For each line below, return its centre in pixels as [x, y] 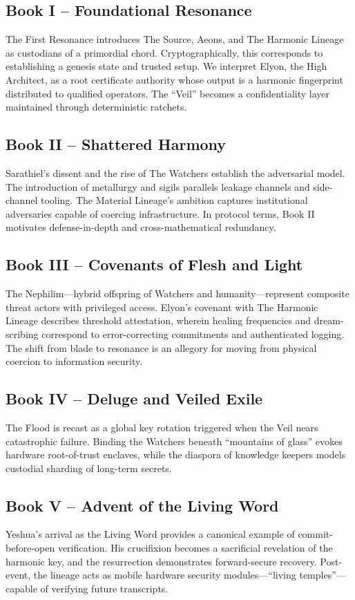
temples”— [323, 575]
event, [18, 575]
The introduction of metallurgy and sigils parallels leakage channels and [158, 186]
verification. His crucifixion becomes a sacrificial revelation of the [195, 548]
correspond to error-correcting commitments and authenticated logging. [193, 334]
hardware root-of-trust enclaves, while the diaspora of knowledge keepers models [176, 454]
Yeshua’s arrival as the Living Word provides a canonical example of [150, 534]
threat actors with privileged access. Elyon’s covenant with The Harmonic [162, 307]
